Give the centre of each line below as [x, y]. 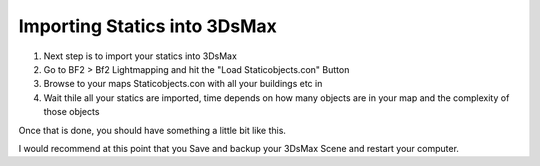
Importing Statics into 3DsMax [147, 26]
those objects [71, 112]
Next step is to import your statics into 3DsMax [140, 56]
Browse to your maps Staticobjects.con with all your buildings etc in [183, 84]
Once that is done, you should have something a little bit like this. [152, 130]
